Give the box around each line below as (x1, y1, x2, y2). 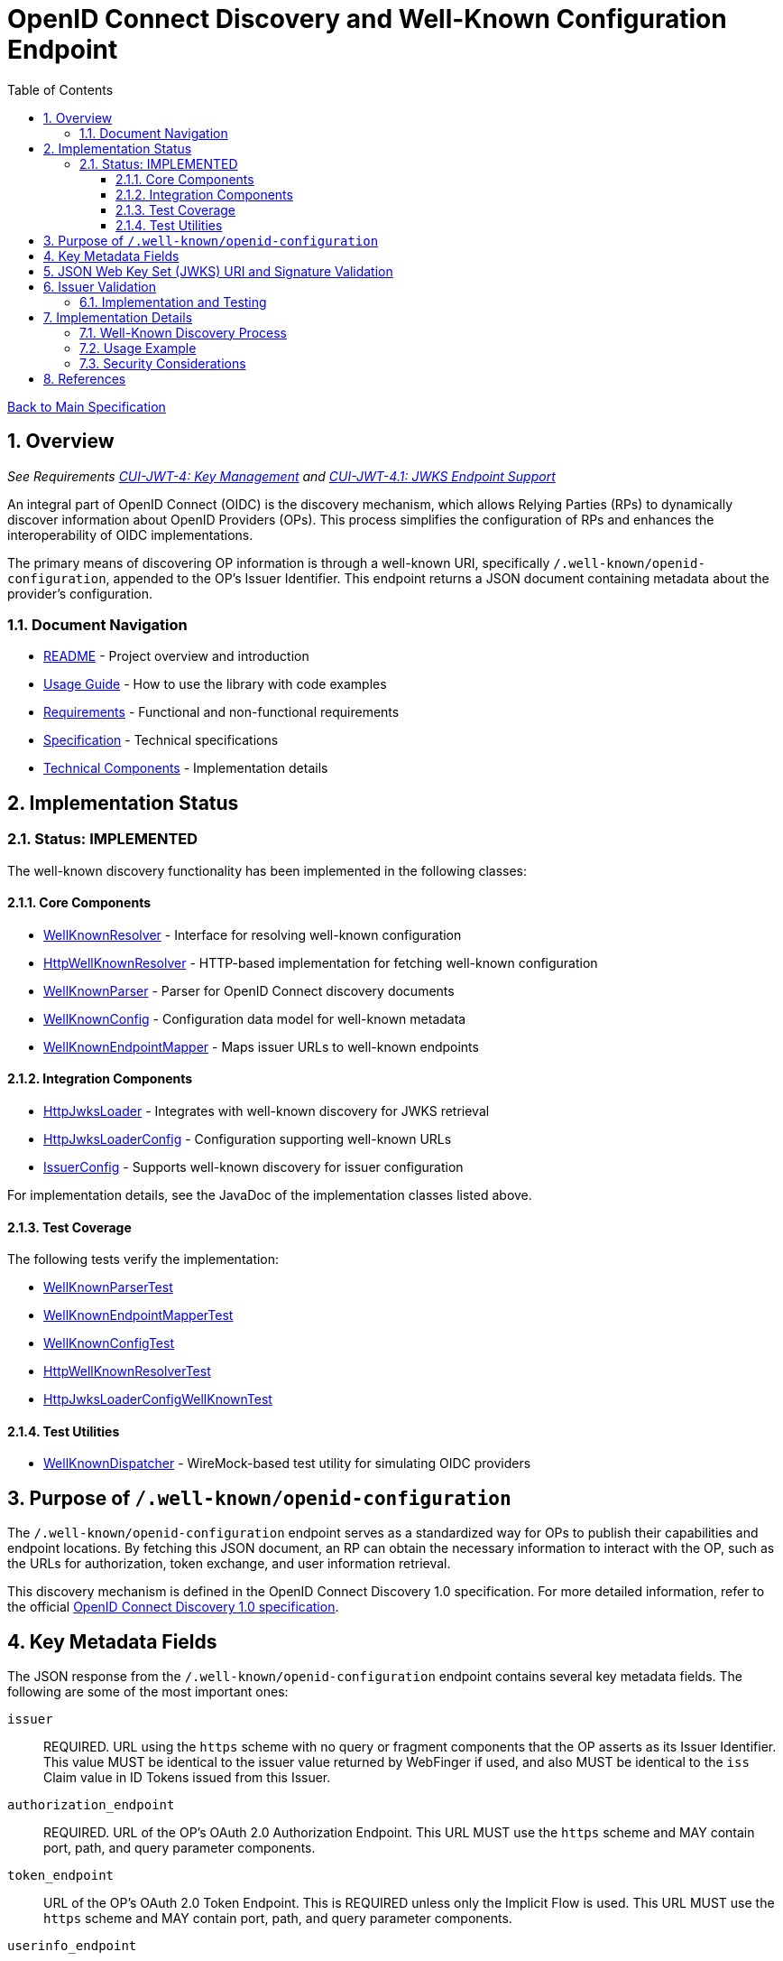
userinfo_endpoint (7, 1938, 137, 1954)
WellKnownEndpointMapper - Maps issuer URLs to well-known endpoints (43, 1038, 479, 1055)
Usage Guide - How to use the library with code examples (43, 676, 387, 692)
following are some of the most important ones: (7, 1684, 289, 1700)
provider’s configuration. (7, 585, 153, 601)
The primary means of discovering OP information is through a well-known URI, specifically (7, 554, 550, 571)
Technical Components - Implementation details (43, 760, 328, 776)
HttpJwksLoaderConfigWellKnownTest (43, 1391, 272, 1408)
